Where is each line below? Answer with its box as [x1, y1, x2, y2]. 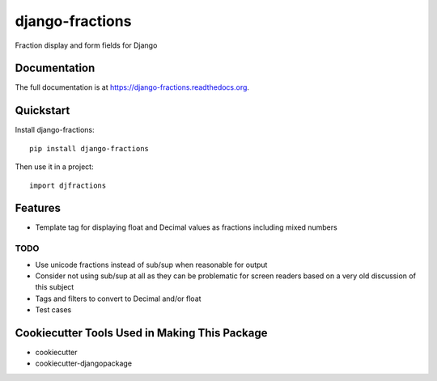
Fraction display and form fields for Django [15, 40, 158, 50]
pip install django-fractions [29, 144, 150, 153]
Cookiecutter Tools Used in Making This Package [15, 326, 268, 340]
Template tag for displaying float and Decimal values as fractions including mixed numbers [35, 222, 337, 232]
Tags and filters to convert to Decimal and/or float [35, 294, 202, 303]
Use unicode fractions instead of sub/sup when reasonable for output [35, 260, 268, 269]
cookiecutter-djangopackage [35, 358, 133, 368]
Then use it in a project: [15, 162, 94, 171]
